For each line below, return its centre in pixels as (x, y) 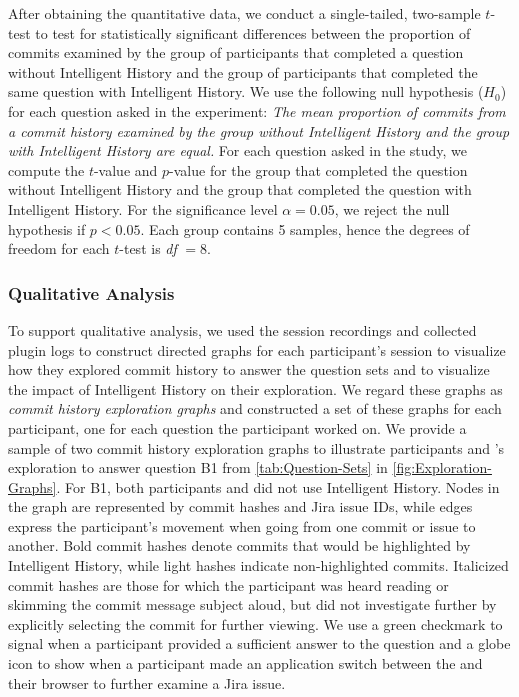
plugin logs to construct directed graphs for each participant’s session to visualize (257, 349)
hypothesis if (47, 228)
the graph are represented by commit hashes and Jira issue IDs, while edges (240, 506)
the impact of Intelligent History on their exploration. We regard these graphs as (255, 388)
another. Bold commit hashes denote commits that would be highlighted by (239, 545)
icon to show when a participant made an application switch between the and (245, 663)
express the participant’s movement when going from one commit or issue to (242, 525)
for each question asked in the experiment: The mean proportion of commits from (257, 110)
